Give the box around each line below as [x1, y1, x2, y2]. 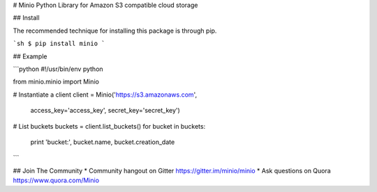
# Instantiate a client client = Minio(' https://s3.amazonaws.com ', [13, 90, 198, 99]
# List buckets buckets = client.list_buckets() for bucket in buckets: [13, 122, 206, 130]
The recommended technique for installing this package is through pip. [13, 26, 217, 35]
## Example [13, 52, 47, 61]
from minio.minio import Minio [13, 77, 99, 86]
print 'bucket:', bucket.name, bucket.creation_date [30, 138, 175, 146]
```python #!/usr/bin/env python [13, 65, 104, 73]
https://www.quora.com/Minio [13, 176, 100, 184]
